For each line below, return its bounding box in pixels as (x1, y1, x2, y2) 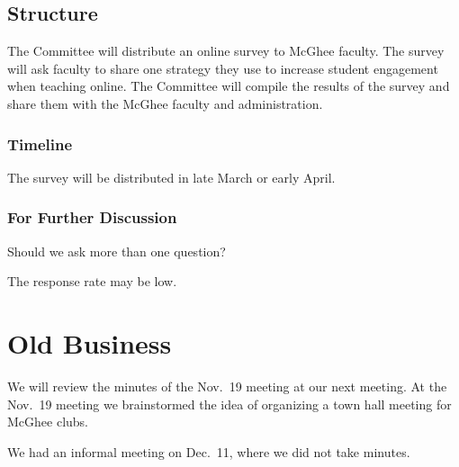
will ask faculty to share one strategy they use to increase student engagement (7, 58, 438, 77)
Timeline (7, 132, 73, 155)
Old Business (7, 324, 172, 361)
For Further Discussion (7, 206, 177, 229)
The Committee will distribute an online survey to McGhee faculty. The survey (7, 41, 445, 60)
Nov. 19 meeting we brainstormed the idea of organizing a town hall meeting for (7, 394, 452, 413)
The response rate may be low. (7, 272, 177, 291)
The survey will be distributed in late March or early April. (7, 167, 336, 186)
